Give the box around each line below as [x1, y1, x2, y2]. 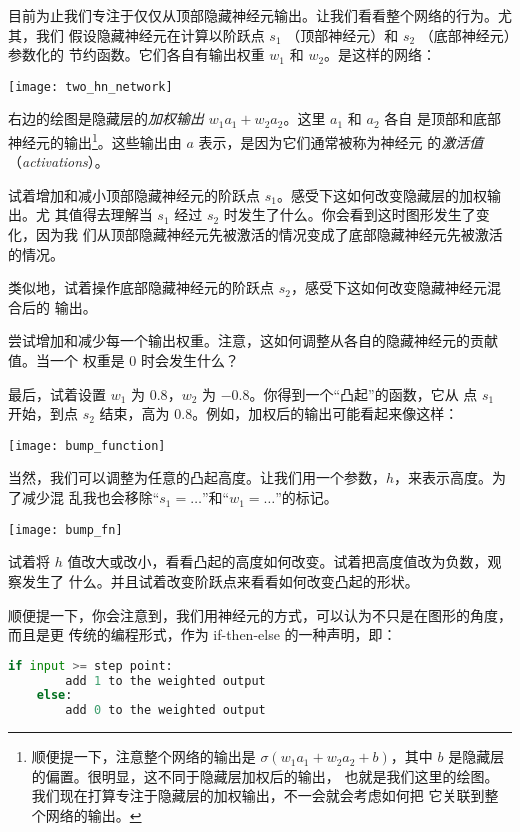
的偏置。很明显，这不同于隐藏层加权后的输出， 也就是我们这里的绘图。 [31, 765, 499, 786]
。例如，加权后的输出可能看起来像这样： [192, 403, 459, 424]
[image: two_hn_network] [8, 79, 173, 94]
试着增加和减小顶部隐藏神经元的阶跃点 [8, 184, 260, 205]
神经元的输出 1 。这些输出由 [8, 129, 182, 152]
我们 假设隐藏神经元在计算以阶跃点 [35, 24, 265, 45]
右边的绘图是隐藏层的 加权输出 [8, 108, 204, 129]
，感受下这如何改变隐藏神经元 [290, 277, 487, 298]
